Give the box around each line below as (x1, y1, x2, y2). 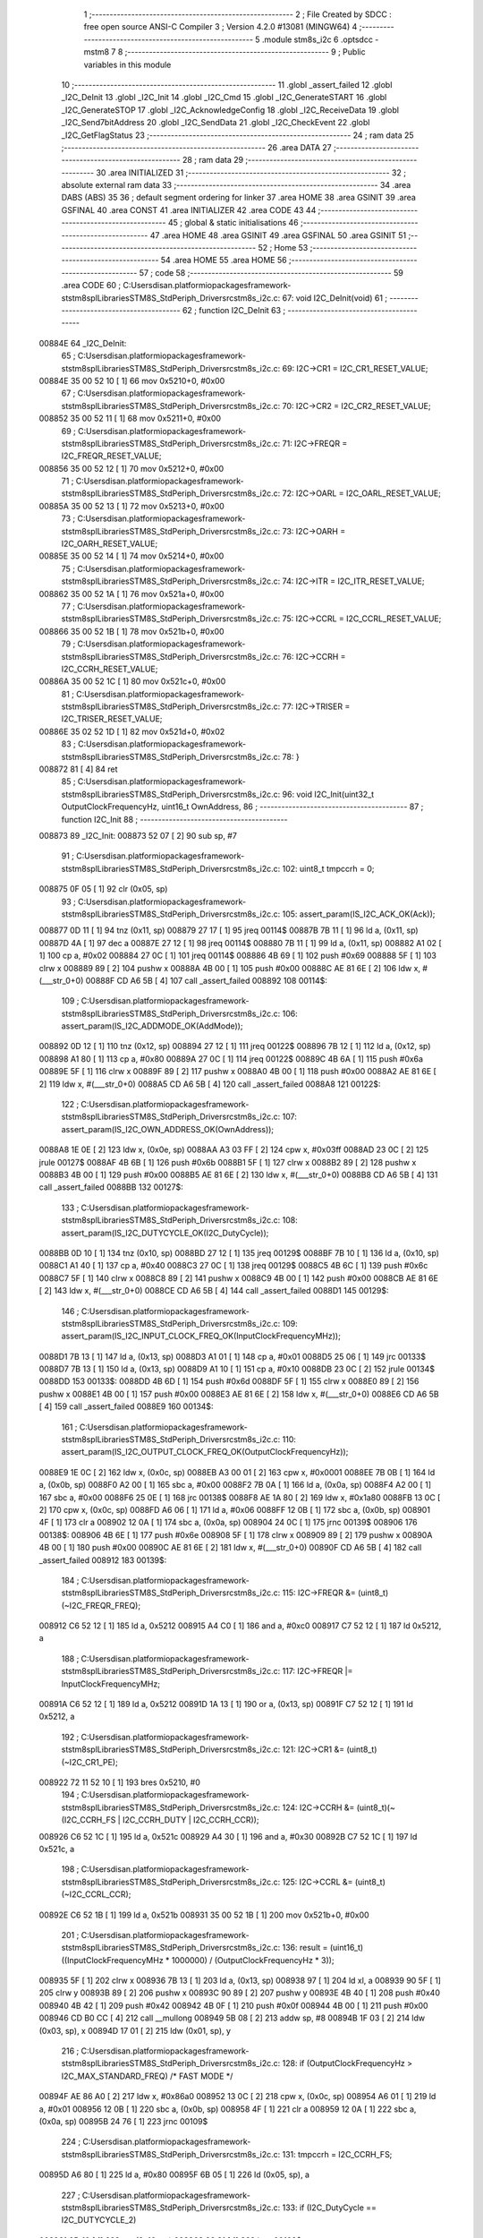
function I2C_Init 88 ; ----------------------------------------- (61, 814, 288, 824)
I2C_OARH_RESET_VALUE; (61, 538, 158, 550)
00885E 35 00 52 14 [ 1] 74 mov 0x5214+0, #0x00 (38, 551, 225, 561)
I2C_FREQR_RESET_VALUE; (61, 450, 162, 461)
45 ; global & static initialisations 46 (167, 218, 299, 228)
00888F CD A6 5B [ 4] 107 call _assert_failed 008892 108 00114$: (85, 975, 328, 986)
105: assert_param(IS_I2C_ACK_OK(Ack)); (282, 909, 436, 919)
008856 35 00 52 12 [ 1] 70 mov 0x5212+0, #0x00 (38, 463, 225, 474)
